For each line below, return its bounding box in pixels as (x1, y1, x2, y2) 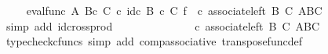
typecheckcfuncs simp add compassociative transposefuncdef (5, 33, 302, 49)
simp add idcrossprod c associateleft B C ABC (5, 17, 320, 34)
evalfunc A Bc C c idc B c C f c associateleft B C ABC (26, 2, 323, 18)
